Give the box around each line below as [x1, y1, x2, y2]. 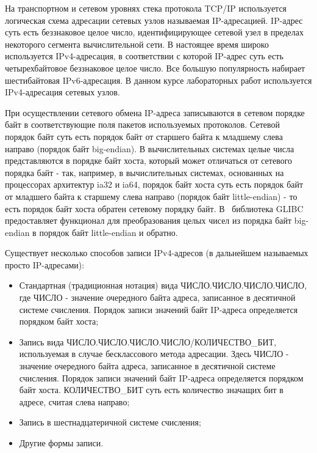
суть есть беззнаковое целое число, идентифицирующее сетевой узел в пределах [5, 26, 304, 39]
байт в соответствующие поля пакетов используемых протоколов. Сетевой [5, 118, 280, 131]
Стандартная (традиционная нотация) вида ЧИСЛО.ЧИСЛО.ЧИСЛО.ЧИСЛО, [19, 279, 307, 292]
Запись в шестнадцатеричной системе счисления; [19, 416, 201, 429]
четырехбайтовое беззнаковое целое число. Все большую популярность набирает [5, 61, 305, 74]
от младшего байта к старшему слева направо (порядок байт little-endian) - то [5, 190, 297, 202]
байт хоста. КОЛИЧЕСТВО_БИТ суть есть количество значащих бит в [19, 383, 283, 396]
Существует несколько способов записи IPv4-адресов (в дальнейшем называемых [5, 246, 308, 259]
